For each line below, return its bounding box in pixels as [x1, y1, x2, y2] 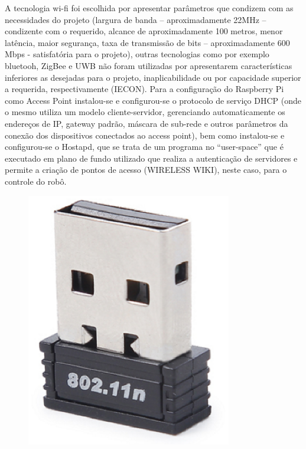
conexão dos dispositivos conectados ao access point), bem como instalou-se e [5, 129, 285, 141]
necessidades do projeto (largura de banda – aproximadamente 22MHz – [5, 13, 266, 25]
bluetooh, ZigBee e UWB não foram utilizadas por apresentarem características [5, 59, 292, 71]
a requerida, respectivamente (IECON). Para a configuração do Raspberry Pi [5, 83, 284, 95]
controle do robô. [5, 175, 67, 187]
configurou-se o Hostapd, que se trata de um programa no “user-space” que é [5, 140, 284, 153]
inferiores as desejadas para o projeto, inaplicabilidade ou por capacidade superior [5, 71, 301, 83]
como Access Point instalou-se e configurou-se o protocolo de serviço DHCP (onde [5, 94, 301, 106]
